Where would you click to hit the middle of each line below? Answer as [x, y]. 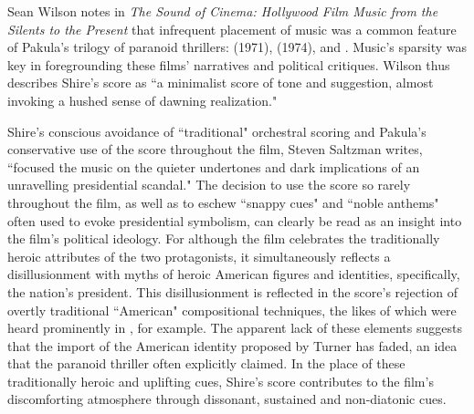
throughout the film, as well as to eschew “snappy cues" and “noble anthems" [223, 202]
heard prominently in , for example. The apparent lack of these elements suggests [235, 328]
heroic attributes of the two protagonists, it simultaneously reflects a [199, 256]
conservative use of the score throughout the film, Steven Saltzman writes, [215, 149]
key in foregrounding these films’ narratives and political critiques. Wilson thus [229, 64]
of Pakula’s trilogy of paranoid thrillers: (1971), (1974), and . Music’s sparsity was [237, 47]
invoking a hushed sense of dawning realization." [142, 100]
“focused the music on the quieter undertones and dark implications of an [214, 166]
